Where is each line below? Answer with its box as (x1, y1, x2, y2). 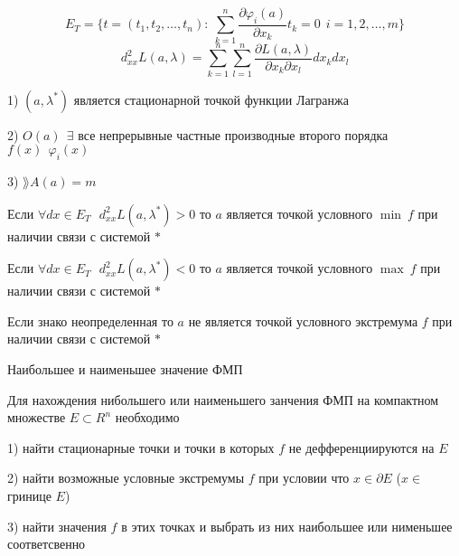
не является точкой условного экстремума (188, 311, 418, 330)
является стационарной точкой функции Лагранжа (73, 90, 349, 108)
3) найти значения (7, 516, 107, 535)
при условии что (258, 468, 350, 487)
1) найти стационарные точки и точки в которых (7, 438, 275, 457)
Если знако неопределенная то (7, 311, 173, 330)
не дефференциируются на (288, 438, 435, 457)
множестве (7, 408, 66, 427)
